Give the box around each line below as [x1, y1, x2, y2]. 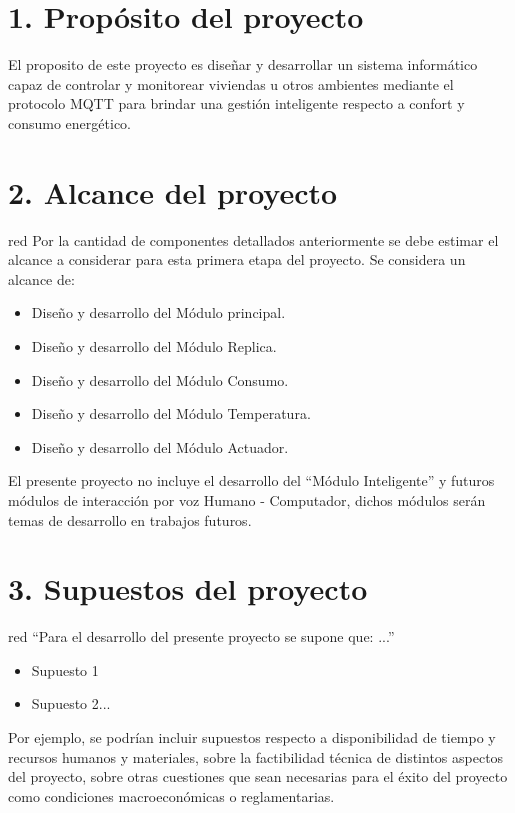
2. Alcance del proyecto [8, 171, 338, 212]
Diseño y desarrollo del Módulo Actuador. [31, 436, 289, 457]
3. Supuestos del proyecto [8, 568, 368, 609]
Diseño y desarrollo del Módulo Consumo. [31, 369, 289, 390]
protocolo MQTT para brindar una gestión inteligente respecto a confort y [8, 93, 465, 114]
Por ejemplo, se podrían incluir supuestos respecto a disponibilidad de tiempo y [8, 727, 496, 748]
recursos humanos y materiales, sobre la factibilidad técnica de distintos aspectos [8, 746, 504, 767]
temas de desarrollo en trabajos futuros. [8, 509, 252, 530]
